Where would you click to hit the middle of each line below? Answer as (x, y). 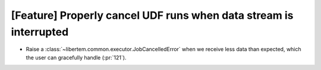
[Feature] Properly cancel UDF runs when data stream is (152, 15)
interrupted (40, 32)
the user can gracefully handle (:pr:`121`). (76, 57)
